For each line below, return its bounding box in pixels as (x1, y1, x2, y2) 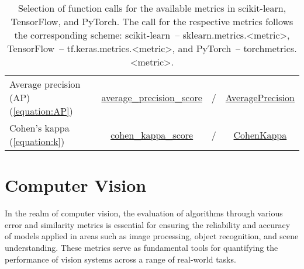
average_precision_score (101, 91, 202, 104)
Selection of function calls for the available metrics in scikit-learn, (18, 1, 286, 15)
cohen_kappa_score (110, 127, 194, 142)
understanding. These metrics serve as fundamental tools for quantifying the (5, 241, 278, 253)
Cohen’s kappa (9, 121, 70, 134)
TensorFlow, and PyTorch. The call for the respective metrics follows (11, 15, 293, 28)
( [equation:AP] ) (9, 104, 73, 118)
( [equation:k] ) (9, 134, 65, 148)
